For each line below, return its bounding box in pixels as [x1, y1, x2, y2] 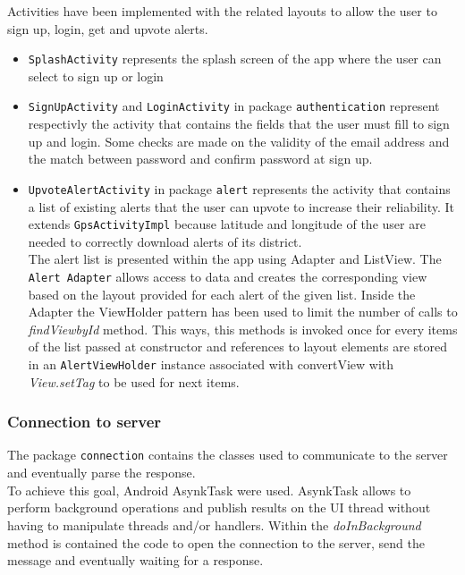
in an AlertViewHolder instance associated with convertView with [28, 355, 394, 373]
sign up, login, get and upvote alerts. [7, 19, 208, 38]
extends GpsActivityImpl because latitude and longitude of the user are [28, 215, 426, 233]
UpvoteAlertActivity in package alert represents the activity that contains [28, 179, 451, 198]
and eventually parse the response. [7, 463, 196, 482]
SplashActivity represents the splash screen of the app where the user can [28, 49, 442, 68]
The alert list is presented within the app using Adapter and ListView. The [28, 249, 442, 268]
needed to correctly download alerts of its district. [28, 232, 302, 250]
